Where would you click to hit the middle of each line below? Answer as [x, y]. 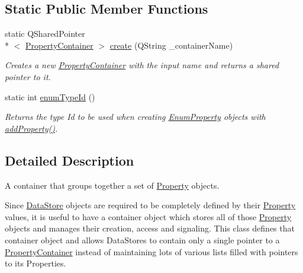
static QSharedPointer [45, 34]
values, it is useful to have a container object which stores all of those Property [148, 216]
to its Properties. [36, 263]
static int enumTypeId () [50, 96]
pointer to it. [28, 76]
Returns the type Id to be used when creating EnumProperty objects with [135, 117]
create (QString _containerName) [171, 45]
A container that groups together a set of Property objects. [112, 185]
